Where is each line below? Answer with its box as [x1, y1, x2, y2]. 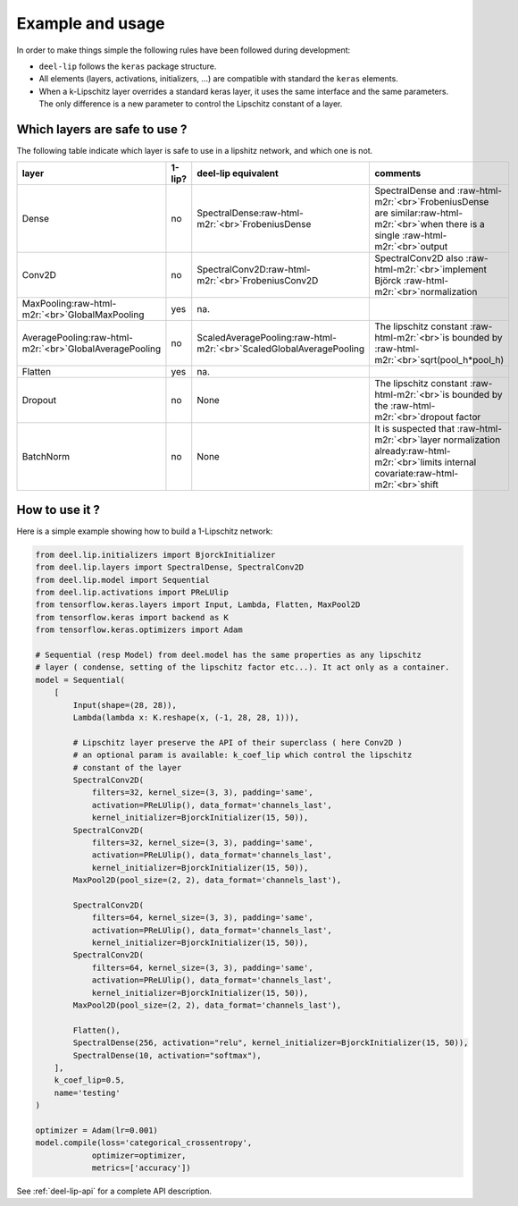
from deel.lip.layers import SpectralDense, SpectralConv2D [35, 562, 305, 572]
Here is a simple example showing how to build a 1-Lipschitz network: [16, 526, 273, 536]
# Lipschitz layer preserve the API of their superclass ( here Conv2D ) [72, 738, 404, 747]
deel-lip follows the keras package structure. [38, 61, 217, 72]
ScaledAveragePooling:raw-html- [196, 332, 337, 344]
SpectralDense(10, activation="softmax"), [72, 1050, 263, 1060]
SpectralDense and [374, 184, 455, 197]
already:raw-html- [374, 445, 451, 458]
